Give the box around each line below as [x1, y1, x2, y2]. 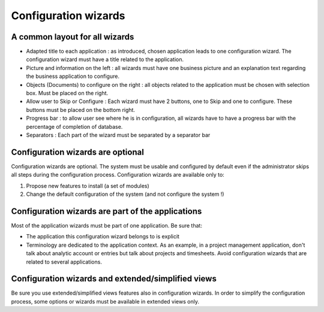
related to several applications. [26, 258, 102, 265]
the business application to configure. [26, 72, 120, 80]
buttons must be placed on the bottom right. [26, 106, 135, 113]
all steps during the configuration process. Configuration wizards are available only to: [11, 171, 224, 178]
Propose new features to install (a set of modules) [26, 182, 149, 189]
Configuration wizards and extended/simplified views [11, 274, 217, 284]
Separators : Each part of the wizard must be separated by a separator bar [26, 131, 211, 138]
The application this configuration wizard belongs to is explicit [26, 233, 180, 240]
